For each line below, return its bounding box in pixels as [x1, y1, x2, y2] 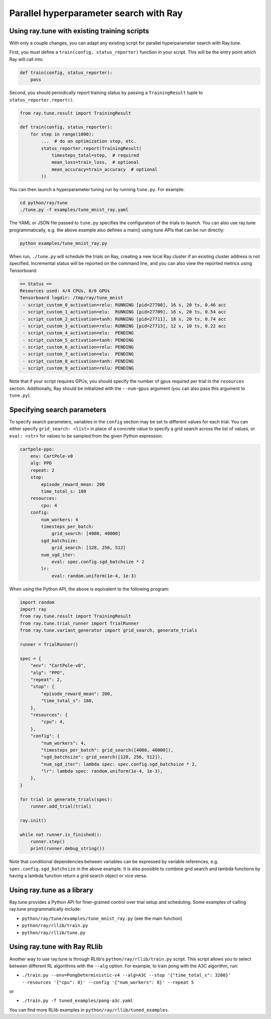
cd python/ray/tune [20, 200, 68, 206]
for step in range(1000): [30, 131, 94, 137]
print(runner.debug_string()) [30, 845, 105, 852]
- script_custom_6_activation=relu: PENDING [23, 345, 134, 350]
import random [20, 599, 55, 605]
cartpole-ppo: [20, 446, 55, 452]
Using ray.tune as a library [9, 886, 94, 894]
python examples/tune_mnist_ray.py [20, 240, 107, 246]
